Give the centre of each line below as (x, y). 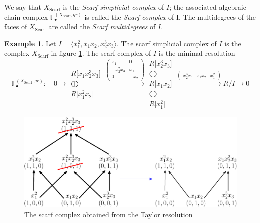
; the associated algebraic (208, 7)
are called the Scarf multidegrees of (102, 26)
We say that (23, 7)
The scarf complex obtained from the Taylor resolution (108, 214)
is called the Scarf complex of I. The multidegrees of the (170, 16)
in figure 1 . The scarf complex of (101, 53)
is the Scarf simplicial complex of (113, 7)
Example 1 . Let (30, 43)
